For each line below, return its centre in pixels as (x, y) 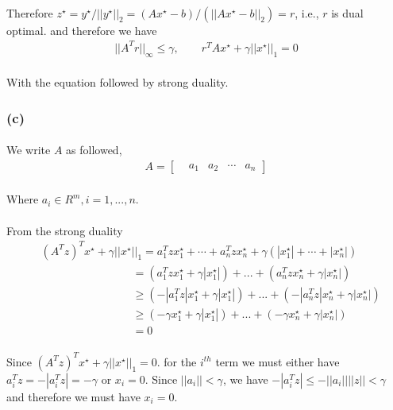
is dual (347, 12)
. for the (177, 361)
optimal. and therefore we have (82, 30)
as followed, (94, 150)
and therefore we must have (73, 396)
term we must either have (277, 361)
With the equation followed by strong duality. (118, 82)
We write (29, 150)
